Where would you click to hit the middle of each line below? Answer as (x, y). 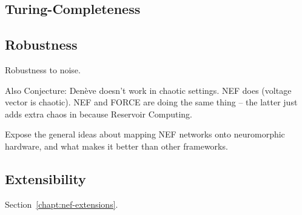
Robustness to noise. (43, 69)
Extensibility (45, 178)
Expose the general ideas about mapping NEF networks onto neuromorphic (145, 134)
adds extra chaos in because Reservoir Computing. (99, 114)
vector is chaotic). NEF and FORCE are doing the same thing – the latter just (151, 102)
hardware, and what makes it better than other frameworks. (116, 146)
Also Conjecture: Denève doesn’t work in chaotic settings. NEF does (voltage (148, 90)
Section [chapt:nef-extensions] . (62, 204)
